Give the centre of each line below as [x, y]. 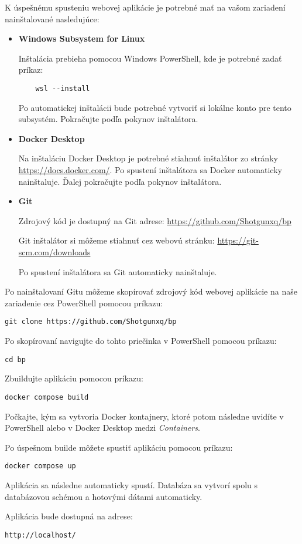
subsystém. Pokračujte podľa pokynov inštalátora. [108, 119]
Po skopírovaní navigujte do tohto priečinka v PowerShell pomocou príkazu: [141, 340]
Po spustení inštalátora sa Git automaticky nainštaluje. [118, 271]
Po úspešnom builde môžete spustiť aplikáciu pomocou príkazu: [119, 447]
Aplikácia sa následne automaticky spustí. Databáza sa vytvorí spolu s [131, 484]
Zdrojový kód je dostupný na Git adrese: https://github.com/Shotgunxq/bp [155, 220]
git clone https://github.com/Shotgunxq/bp [91, 322]
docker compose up [40, 466]
